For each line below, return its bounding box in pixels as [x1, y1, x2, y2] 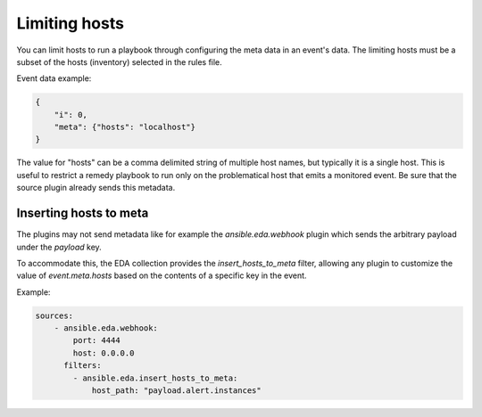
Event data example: [16, 73, 92, 84]
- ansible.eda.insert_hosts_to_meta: [72, 372, 238, 383]
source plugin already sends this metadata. [16, 183, 176, 193]
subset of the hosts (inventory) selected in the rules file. [16, 56, 222, 67]
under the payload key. [16, 241, 102, 252]
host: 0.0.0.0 [72, 347, 135, 358]
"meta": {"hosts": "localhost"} [54, 122, 196, 133]
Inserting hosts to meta [16, 206, 149, 221]
